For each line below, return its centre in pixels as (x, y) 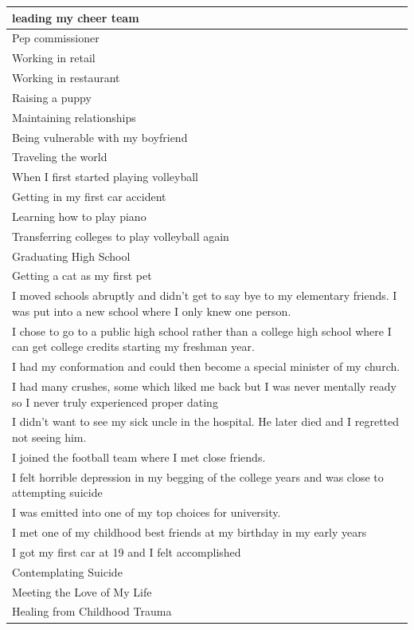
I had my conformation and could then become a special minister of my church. (206, 366)
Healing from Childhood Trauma (92, 611)
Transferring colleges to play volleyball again (121, 236)
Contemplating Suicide (67, 571)
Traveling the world (60, 157)
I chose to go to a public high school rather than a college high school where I (202, 331)
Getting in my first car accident (89, 197)
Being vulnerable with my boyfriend (100, 137)
